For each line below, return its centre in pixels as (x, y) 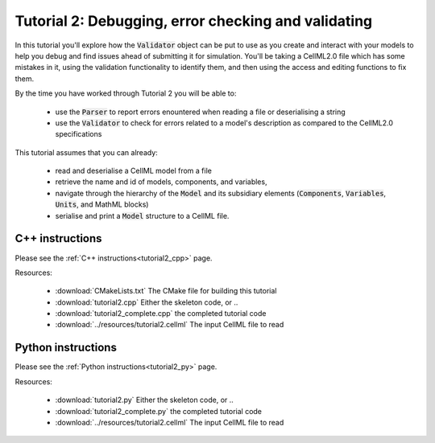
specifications (79, 134)
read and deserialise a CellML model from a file (134, 171)
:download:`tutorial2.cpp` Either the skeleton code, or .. (147, 302)
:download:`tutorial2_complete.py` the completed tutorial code (158, 411)
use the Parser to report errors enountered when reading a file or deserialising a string (200, 112)
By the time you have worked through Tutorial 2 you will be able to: (126, 93)
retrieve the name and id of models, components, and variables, (161, 182)
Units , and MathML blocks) (102, 204)
